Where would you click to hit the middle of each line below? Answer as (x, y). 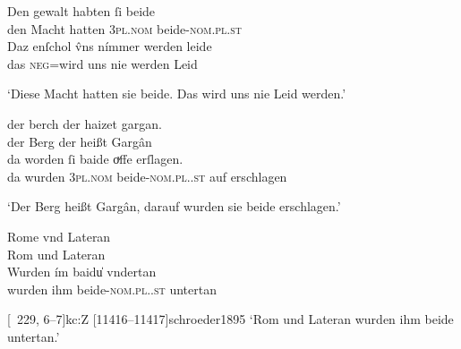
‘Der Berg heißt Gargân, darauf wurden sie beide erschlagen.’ (174, 206)
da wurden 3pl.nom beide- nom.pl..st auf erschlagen (147, 176)
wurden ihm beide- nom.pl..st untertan (112, 289)
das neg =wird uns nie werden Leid (102, 63)
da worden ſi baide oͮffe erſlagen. (95, 159)
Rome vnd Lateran (59, 236)
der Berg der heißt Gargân (80, 141)
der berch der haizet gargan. (85, 123)
